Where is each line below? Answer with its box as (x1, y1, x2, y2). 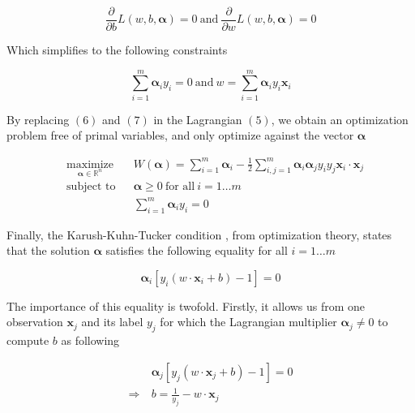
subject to (66, 181, 116, 193)
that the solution (6, 242, 90, 259)
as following (61, 332, 120, 349)
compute (6, 332, 49, 349)
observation (6, 313, 63, 330)
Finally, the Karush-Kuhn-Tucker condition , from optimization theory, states (6, 226, 392, 243)
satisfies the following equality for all (105, 242, 288, 259)
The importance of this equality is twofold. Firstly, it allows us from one (6, 297, 366, 314)
